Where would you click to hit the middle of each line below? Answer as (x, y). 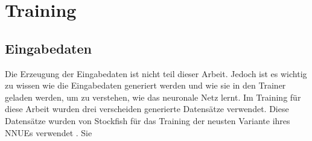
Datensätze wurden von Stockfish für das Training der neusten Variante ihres (148, 120)
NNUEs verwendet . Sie (49, 132)
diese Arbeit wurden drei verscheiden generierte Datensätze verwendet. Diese (147, 109)
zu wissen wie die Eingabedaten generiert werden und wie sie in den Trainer (145, 85)
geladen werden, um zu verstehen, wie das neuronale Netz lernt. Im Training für (153, 97)
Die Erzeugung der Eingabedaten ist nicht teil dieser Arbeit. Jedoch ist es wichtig (156, 73)
